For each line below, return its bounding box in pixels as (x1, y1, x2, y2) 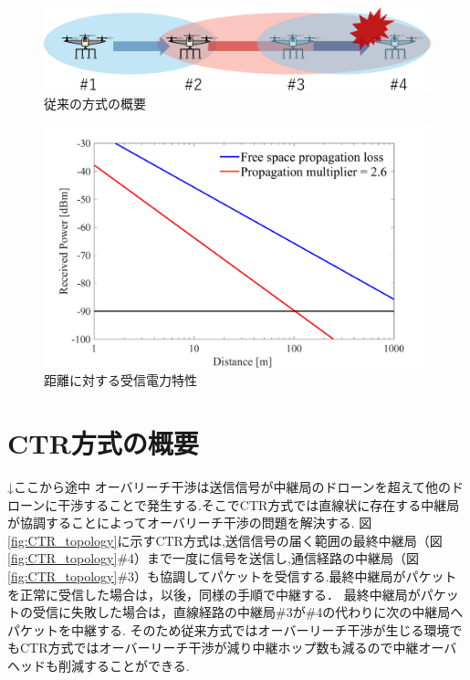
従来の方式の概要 (44, 93, 146, 112)
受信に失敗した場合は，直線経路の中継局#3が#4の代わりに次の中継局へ (32, 602, 464, 622)
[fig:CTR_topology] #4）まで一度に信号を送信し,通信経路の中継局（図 (7, 549, 419, 568)
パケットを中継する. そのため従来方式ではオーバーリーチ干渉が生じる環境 (7, 620, 450, 639)
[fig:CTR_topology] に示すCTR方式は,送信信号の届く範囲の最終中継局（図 (7, 530, 443, 549)
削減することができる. (57, 655, 190, 675)
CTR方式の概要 (7, 424, 199, 462)
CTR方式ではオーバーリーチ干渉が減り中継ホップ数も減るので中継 (19, 638, 419, 657)
